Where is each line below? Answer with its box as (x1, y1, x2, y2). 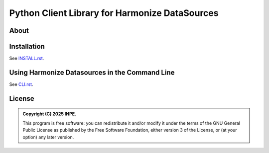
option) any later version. (22, 134, 74, 140)
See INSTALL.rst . (9, 55, 44, 62)
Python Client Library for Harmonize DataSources (9, 7, 219, 18)
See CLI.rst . (9, 81, 33, 87)
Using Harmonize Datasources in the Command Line (9, 68, 175, 76)
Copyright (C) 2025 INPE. (22, 111, 77, 117)
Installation (9, 42, 45, 51)
